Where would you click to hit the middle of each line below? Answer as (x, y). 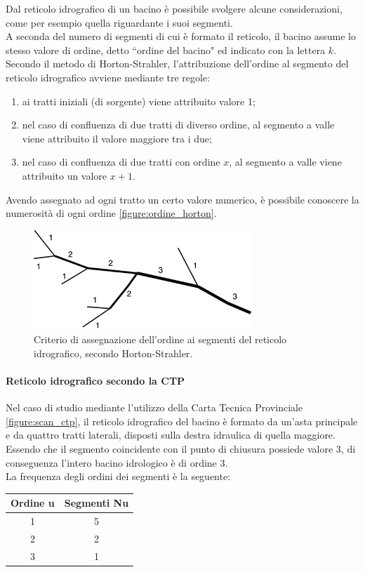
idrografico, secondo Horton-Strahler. (113, 353)
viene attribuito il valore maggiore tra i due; (117, 138)
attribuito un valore (65, 175)
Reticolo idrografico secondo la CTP (95, 381)
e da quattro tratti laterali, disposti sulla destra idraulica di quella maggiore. (171, 435)
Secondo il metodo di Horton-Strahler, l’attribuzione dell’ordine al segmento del (177, 64)
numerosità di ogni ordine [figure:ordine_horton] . (111, 213)
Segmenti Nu (97, 503)
